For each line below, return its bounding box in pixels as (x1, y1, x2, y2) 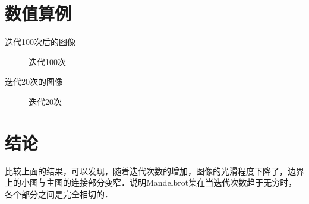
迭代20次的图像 (5, 75, 63, 88)
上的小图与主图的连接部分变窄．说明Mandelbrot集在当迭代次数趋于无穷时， (5, 176, 297, 189)
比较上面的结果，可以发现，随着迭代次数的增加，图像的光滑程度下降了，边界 (5, 164, 304, 177)
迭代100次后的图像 (5, 36, 75, 48)
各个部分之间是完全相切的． (5, 187, 113, 200)
